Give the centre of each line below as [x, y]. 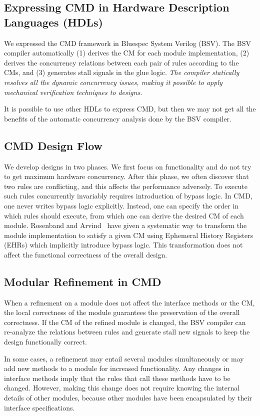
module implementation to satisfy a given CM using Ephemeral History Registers [129, 235]
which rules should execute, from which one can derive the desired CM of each [124, 215]
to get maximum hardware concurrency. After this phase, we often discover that [126, 176]
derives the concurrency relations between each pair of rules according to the [121, 62]
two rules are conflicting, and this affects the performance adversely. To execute [126, 186]
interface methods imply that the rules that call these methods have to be [117, 378]
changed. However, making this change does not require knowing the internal [122, 388]
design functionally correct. [45, 342]
